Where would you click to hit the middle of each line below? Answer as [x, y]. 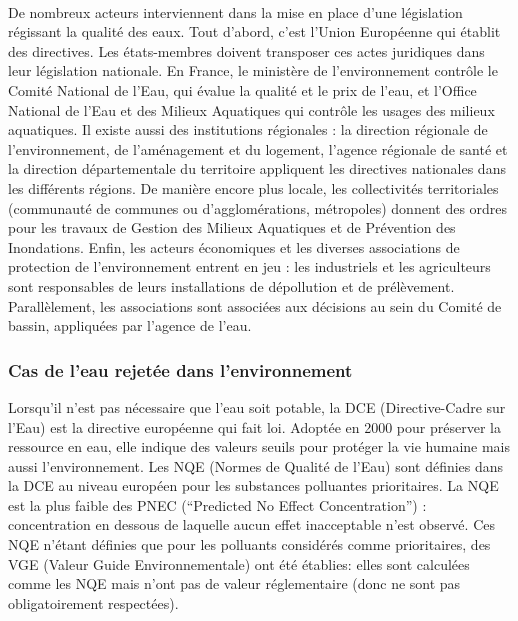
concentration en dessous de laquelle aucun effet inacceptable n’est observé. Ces [251, 524]
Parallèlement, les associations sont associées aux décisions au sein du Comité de [255, 305]
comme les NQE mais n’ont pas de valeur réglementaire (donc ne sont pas [234, 583]
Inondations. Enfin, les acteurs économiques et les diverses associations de [234, 246]
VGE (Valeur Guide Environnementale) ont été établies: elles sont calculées [239, 563]
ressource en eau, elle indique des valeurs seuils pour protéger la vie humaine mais [259, 446]
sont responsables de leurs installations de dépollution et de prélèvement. [231, 285]
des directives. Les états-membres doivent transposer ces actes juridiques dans [246, 50]
